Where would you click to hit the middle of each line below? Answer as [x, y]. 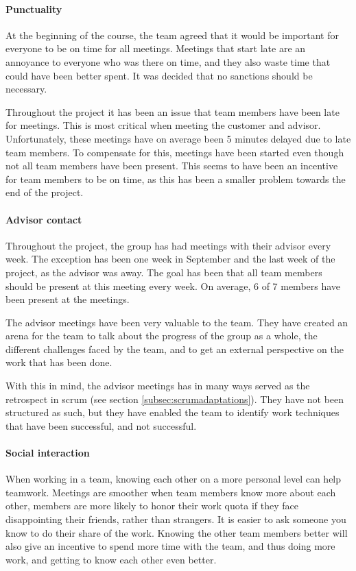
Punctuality [34, 9]
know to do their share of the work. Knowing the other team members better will [177, 532]
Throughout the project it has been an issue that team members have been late [173, 111]
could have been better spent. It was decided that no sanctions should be [159, 75]
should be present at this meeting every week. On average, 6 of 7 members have [173, 285]
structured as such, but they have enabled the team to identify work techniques [173, 412]
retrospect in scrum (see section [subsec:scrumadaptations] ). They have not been [175, 399]
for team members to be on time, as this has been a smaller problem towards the [176, 179]
